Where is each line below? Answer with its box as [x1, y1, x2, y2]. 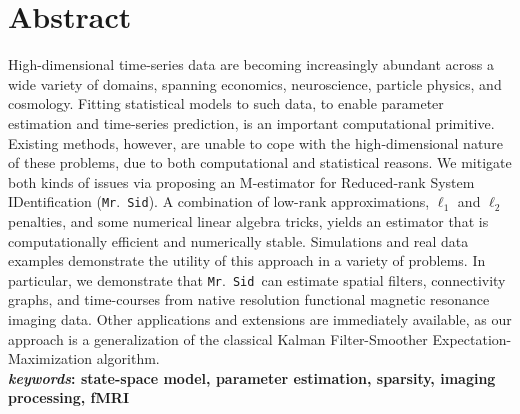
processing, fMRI [8, 387, 130, 408]
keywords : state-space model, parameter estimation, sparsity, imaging [8, 367, 496, 388]
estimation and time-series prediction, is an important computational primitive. [8, 112, 495, 133]
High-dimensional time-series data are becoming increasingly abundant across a [8, 54, 494, 75]
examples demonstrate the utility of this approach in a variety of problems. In [8, 250, 486, 271]
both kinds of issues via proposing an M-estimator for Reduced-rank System [8, 171, 475, 192]
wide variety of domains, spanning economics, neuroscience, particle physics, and [8, 73, 502, 94]
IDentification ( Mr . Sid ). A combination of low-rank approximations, [8, 191, 430, 212]
